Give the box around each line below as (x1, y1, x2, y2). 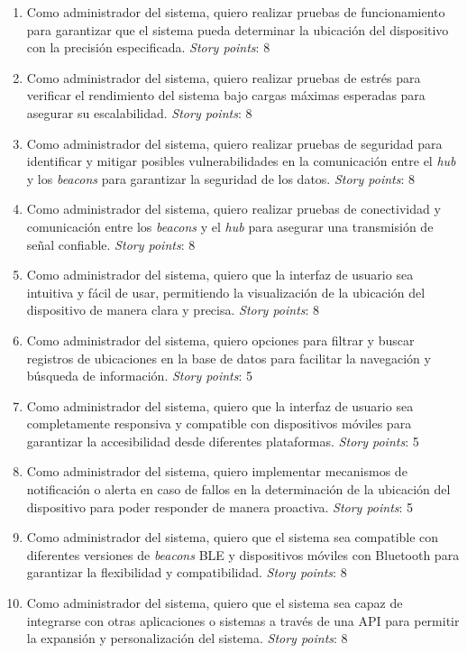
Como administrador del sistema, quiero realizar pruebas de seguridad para (26, 133, 443, 152)
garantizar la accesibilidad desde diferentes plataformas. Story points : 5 (26, 431, 419, 450)
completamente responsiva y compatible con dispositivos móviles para (26, 414, 412, 433)
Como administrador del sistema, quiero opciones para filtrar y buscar (26, 330, 415, 349)
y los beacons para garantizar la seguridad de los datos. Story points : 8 (26, 169, 416, 188)
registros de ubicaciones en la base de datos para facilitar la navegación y (26, 348, 431, 367)
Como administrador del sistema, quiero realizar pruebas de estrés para (26, 68, 421, 87)
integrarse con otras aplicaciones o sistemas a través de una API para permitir (26, 611, 460, 630)
